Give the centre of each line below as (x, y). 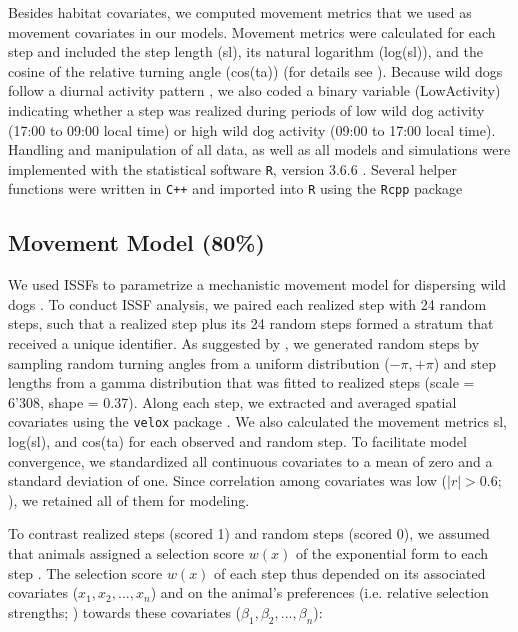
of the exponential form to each (392, 553)
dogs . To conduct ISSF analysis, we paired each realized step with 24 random (247, 303)
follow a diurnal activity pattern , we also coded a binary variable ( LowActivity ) (254, 90)
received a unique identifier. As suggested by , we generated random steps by (244, 343)
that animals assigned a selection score (126, 553)
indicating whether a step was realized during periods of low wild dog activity (246, 109)
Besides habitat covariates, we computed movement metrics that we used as (240, 12)
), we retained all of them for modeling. (129, 499)
